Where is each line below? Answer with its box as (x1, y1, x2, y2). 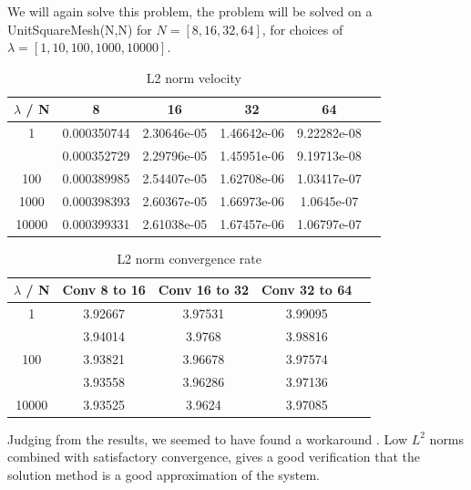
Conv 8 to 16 (62, 280, 146, 299)
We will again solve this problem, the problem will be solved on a (7, 2, 373, 20)
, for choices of (261, 19, 343, 38)
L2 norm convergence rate (117, 248, 261, 267)
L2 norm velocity (146, 68, 241, 87)
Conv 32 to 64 (261, 280, 353, 299)
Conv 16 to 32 (158, 280, 250, 299)
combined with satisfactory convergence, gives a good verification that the (7, 447, 420, 466)
